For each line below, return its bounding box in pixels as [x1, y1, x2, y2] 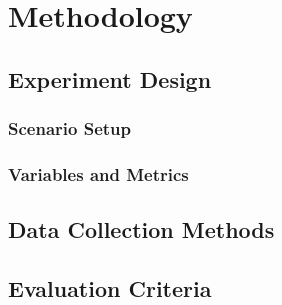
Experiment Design [8, 63, 212, 94]
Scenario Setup [8, 116, 131, 141]
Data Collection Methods [8, 214, 275, 245]
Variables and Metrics [8, 161, 189, 186]
